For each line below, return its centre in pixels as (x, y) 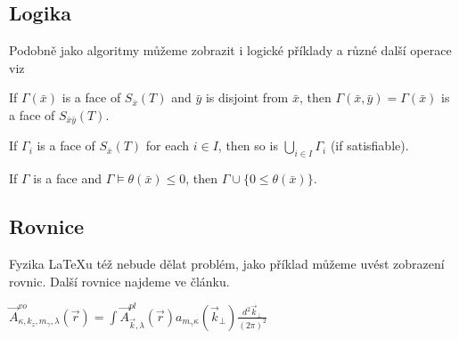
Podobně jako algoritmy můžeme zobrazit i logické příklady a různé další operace (230, 50)
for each (168, 145)
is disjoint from (247, 97)
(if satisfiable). (369, 145)
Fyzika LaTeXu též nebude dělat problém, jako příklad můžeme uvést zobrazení (227, 264)
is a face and (67, 178)
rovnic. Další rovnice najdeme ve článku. (119, 281)
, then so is (248, 145)
